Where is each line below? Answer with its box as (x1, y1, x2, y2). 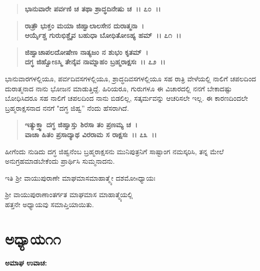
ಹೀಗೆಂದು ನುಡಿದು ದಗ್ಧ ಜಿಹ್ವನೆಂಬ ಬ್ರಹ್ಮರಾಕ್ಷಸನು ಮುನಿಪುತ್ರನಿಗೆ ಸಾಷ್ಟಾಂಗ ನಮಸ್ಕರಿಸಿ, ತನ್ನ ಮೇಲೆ (5, 146, 224, 156)
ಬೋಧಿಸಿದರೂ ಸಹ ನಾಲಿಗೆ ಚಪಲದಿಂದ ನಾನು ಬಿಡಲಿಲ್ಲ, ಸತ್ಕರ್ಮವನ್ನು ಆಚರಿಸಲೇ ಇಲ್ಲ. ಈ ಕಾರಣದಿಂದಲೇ (5, 93, 248, 103)
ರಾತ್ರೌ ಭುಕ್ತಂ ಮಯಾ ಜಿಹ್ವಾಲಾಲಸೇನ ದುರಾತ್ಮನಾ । (24, 20, 144, 30)
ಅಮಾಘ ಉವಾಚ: (5, 257, 47, 268)
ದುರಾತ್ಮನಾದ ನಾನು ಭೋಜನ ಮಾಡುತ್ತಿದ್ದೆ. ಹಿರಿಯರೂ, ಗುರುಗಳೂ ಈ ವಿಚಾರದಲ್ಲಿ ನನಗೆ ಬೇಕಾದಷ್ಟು (5, 83, 232, 93)
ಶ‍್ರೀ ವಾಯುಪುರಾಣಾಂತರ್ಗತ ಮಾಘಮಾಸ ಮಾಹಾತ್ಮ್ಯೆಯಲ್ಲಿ (5, 189, 133, 200)
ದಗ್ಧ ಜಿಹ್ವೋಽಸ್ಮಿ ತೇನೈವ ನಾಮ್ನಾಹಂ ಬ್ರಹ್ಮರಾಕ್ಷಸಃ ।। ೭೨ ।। (24, 56, 166, 67)
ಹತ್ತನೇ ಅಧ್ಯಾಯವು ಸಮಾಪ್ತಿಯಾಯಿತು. (5, 199, 94, 209)
